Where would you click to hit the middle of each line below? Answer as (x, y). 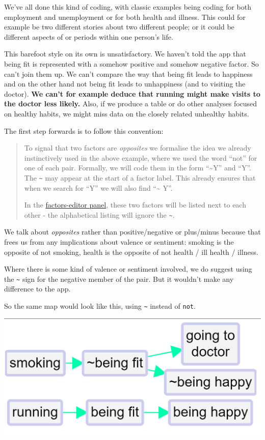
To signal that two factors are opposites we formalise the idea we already (138, 148)
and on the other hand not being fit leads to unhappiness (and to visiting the (125, 84)
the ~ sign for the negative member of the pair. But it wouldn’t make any (119, 278)
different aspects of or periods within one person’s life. (89, 36)
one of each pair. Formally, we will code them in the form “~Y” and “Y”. (138, 168)
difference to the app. (37, 289)
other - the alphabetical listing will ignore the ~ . (99, 214)
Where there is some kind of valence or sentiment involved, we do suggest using (128, 269)
